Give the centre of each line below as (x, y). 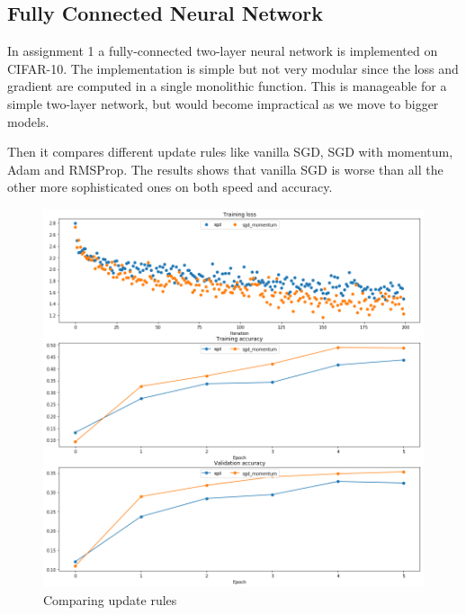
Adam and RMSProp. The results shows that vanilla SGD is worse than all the (225, 169)
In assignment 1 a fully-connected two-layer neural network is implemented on (223, 51)
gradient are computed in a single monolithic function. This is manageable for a (227, 86)
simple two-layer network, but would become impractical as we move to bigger (223, 103)
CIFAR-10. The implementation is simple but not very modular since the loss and (233, 68)
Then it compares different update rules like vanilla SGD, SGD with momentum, (230, 152)
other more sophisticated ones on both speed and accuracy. (170, 187)
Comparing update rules (110, 599)
